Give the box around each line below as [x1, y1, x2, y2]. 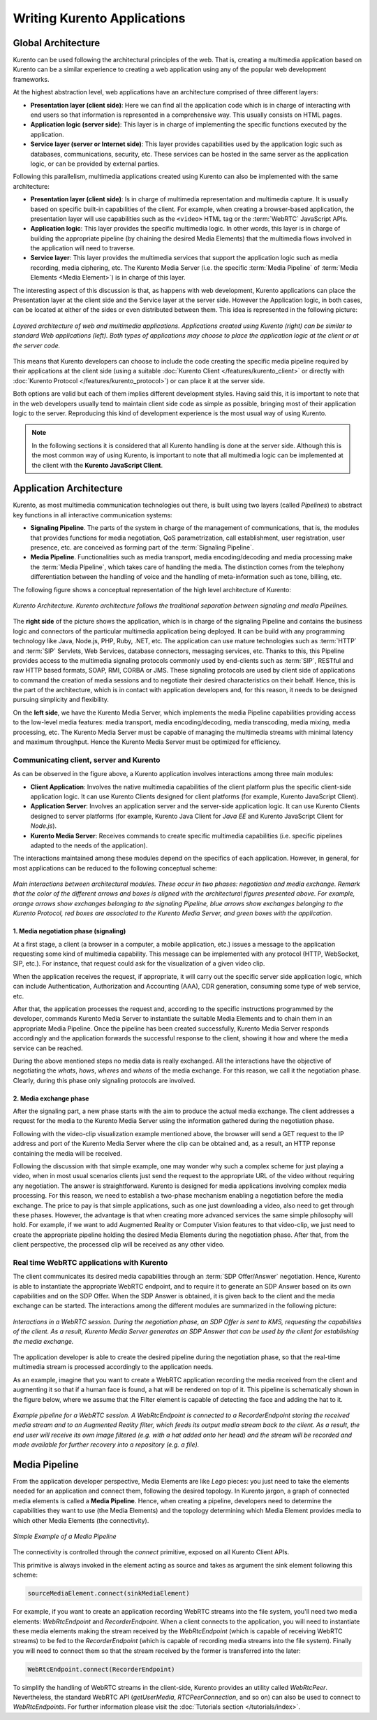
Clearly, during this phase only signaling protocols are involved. [13, 1076, 195, 1084]
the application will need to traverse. [30, 244, 135, 252]
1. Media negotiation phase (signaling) [13, 927, 126, 936]
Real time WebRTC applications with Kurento [13, 1257, 168, 1267]
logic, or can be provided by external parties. [30, 159, 160, 168]
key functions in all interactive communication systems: [13, 510, 172, 519]
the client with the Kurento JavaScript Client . [31, 461, 163, 469]
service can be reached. [13, 1044, 83, 1052]
